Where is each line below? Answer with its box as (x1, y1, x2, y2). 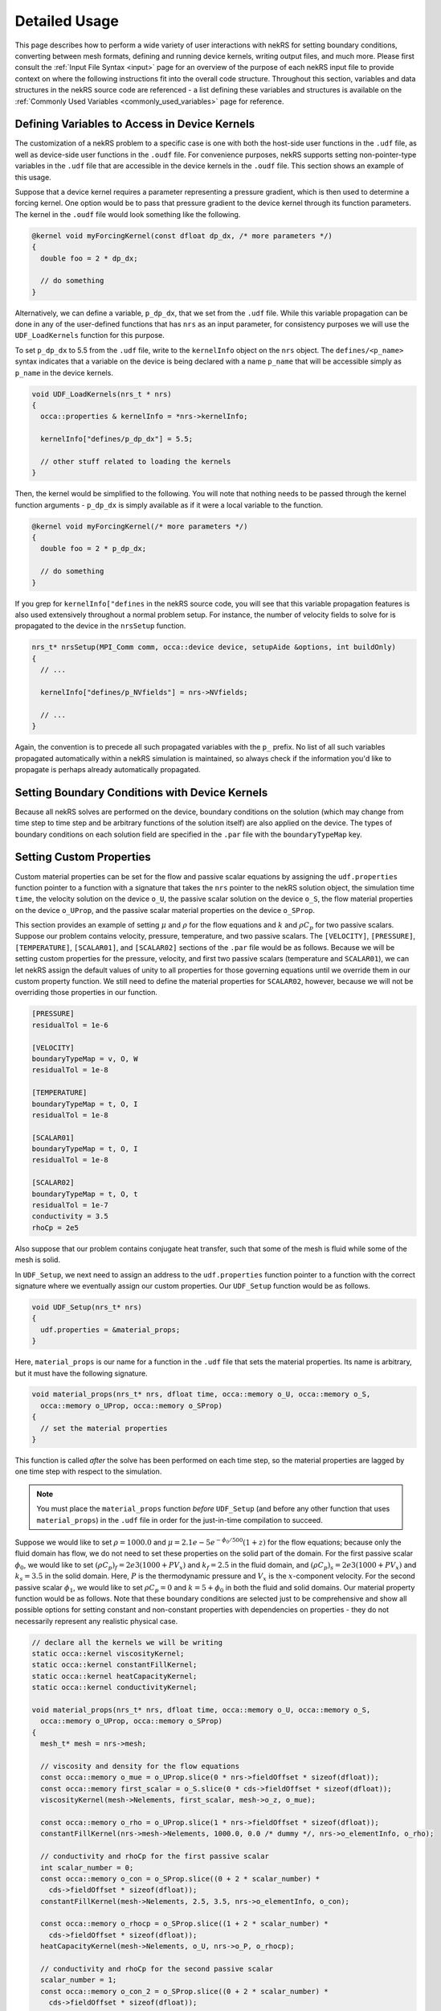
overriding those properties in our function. (14, 988, 158, 997)
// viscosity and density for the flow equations (40, 1762, 240, 1770)
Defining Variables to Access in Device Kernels (14, 117, 255, 131)
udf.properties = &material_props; (40, 1325, 181, 1334)
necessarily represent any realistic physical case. (14, 1616, 178, 1626)
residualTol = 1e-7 (31, 1201, 108, 1210)
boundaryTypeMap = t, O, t (31, 1189, 138, 1199)
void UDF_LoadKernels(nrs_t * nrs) (31, 389, 172, 398)
